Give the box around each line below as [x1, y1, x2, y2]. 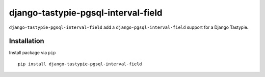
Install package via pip [9, 50, 56, 56]
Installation [9, 37, 44, 45]
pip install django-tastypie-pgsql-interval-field [18, 61, 142, 67]
